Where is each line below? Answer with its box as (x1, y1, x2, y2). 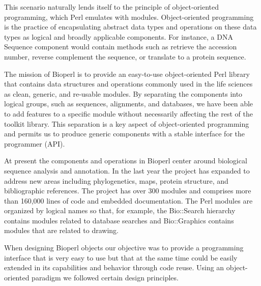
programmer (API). (4, 138, 65, 149)
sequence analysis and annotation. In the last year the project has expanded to (4, 165, 250, 176)
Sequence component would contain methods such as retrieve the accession (4, 41, 237, 52)
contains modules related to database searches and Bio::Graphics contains (4, 215, 234, 225)
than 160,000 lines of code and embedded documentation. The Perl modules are (4, 195, 253, 206)
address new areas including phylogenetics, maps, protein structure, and (4, 175, 228, 186)
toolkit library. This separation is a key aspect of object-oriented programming (4, 118, 249, 129)
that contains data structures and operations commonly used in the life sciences (4, 78, 253, 89)
